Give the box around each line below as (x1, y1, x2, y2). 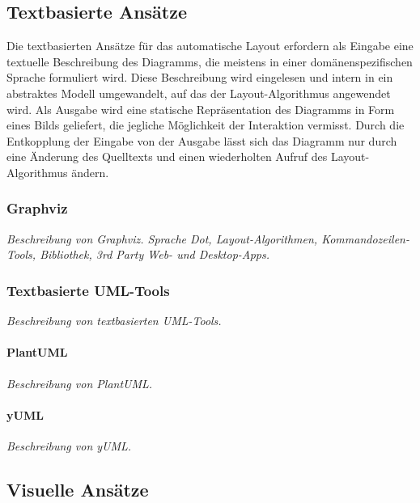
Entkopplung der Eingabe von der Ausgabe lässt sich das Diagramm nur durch (6, 132, 397, 149)
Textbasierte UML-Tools (6, 280, 170, 300)
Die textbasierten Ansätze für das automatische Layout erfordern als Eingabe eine (6, 37, 414, 54)
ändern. (71, 163, 109, 180)
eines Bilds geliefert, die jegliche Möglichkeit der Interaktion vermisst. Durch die (6, 116, 405, 133)
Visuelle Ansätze (6, 476, 149, 501)
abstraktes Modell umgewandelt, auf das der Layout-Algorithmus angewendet (6, 84, 391, 101)
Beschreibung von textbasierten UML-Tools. (6, 312, 222, 329)
